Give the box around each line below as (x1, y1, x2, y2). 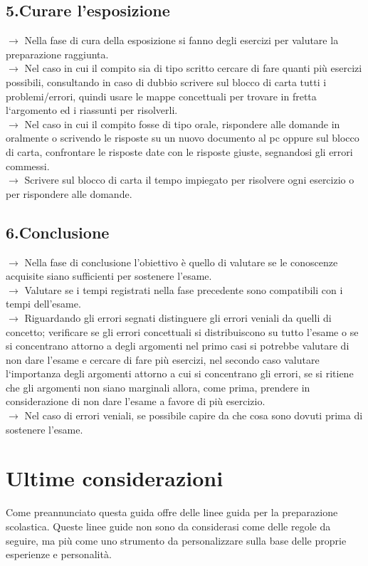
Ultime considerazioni (6, 463, 224, 493)
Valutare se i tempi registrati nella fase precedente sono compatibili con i (24, 282, 343, 297)
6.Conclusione (6, 221, 110, 243)
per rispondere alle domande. (6, 186, 132, 201)
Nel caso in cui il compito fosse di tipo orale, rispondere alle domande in (24, 116, 340, 131)
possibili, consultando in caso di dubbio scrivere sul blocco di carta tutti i (6, 74, 327, 89)
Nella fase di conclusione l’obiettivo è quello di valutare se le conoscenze (24, 254, 338, 269)
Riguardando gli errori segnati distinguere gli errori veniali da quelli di (24, 310, 332, 325)
